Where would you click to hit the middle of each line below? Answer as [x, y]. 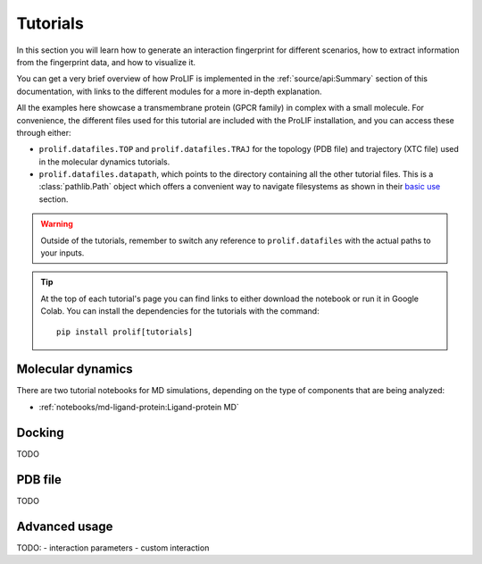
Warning [57, 224]
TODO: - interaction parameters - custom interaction [113, 547]
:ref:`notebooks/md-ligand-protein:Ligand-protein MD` [139, 407]
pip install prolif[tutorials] [125, 332]
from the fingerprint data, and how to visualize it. [106, 62]
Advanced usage [65, 526]
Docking [40, 432]
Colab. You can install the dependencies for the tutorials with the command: [180, 311]
